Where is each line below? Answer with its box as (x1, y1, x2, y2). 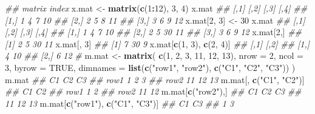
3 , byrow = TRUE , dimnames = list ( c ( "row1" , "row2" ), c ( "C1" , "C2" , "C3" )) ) (5, 61, 296, 73)
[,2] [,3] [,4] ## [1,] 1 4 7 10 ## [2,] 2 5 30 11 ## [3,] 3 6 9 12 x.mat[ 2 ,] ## (5, 25, 302, 38)
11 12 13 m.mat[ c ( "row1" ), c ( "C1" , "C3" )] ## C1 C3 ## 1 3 (5, 96, 234, 109)
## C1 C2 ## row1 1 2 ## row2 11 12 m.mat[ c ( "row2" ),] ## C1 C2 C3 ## (5, 85, 302, 98)
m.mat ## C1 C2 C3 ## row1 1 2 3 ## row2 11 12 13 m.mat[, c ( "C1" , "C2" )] (5, 73, 305, 85)
